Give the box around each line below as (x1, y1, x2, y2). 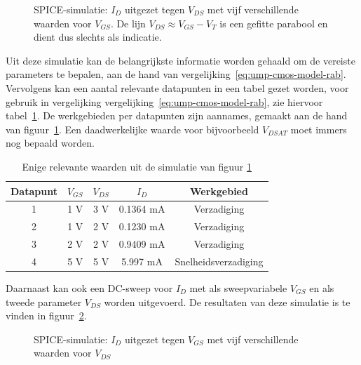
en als (309, 281, 334, 295)
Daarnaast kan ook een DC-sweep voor (6, 281, 173, 295)
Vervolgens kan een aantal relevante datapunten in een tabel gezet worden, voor (6, 80, 349, 95)
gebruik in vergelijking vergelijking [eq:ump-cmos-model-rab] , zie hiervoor (6, 94, 323, 109)
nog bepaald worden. (6, 135, 95, 150)
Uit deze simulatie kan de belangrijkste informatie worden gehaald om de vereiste (6, 53, 355, 67)
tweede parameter (6, 294, 82, 309)
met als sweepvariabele (189, 281, 287, 295)
